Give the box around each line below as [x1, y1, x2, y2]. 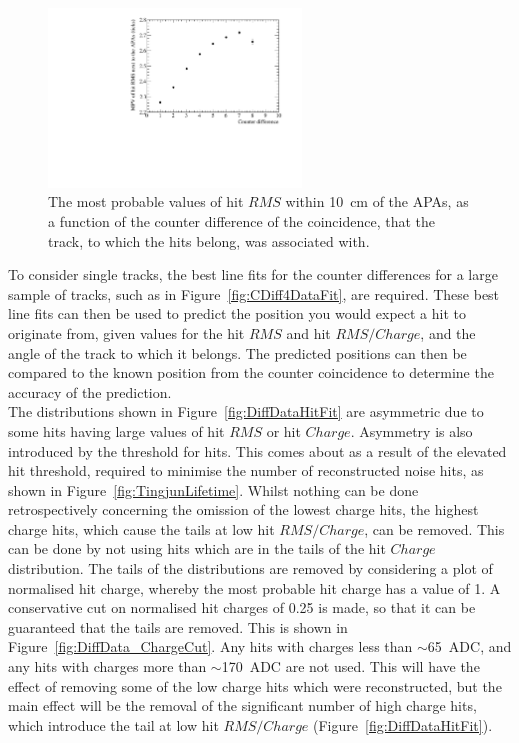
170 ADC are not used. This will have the [221, 656, 480, 677]
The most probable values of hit [48, 191, 244, 212]
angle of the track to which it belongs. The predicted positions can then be [8, 342, 467, 363]
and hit [286, 322, 331, 343]
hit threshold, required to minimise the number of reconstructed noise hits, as [8, 460, 484, 481]
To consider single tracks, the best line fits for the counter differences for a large [8, 264, 498, 285]
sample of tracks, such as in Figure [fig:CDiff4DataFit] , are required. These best [8, 283, 500, 304]
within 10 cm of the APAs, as [285, 191, 469, 212]
